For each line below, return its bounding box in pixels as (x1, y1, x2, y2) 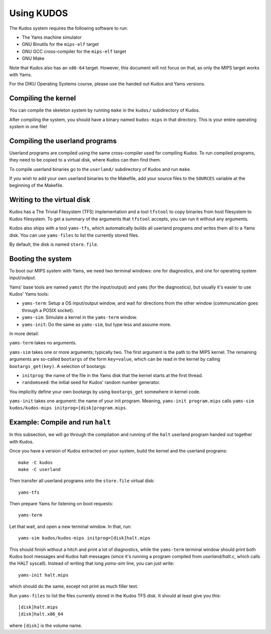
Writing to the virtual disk (9, 196, 90, 204)
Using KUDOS (9, 8, 68, 19)
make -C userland (18, 467, 61, 472)
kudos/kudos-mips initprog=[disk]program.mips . (9, 405, 127, 411)
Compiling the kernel (9, 94, 76, 103)
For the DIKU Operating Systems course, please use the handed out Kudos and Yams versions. (9, 81, 206, 87)
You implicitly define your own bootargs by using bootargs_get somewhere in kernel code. (9, 389, 201, 395)
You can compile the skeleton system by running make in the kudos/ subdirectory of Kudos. (9, 107, 200, 113)
